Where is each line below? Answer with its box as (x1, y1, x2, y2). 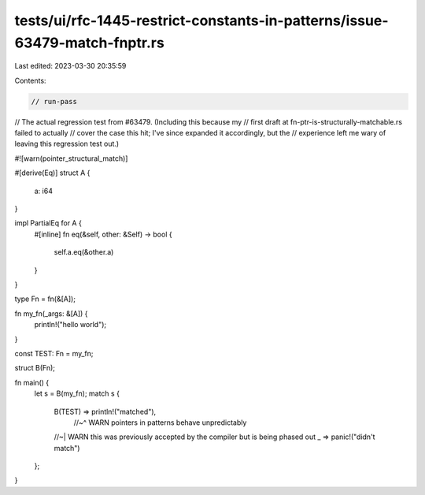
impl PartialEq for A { (14, 218, 82, 228)
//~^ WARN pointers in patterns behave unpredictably (73, 418, 247, 427)
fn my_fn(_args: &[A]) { (14, 308, 88, 318)
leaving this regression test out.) (14, 139, 120, 149)
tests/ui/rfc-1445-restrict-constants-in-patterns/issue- (14, 12, 389, 29)
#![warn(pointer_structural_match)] (14, 154, 128, 163)
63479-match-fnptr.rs (14, 34, 164, 51)
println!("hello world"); (34, 320, 106, 329)
